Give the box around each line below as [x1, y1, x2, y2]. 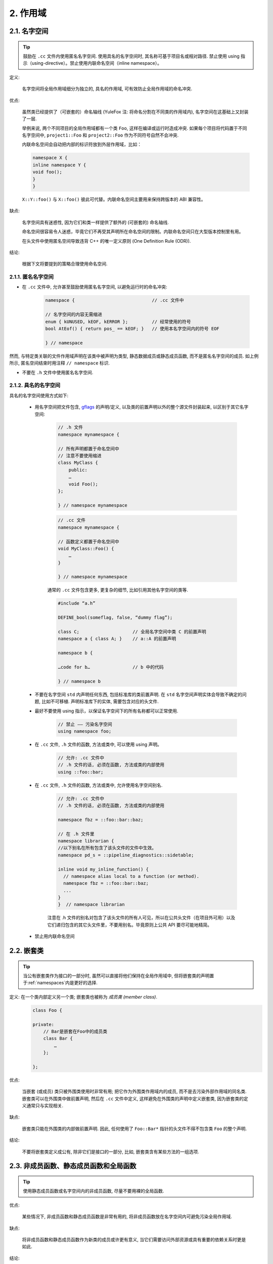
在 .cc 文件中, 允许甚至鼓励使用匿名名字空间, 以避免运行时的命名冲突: [22, 284, 168, 290]
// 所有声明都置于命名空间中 [58, 445, 119, 452]
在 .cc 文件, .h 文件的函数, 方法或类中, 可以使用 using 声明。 [34, 741, 162, 747]
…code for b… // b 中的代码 [58, 664, 164, 670]
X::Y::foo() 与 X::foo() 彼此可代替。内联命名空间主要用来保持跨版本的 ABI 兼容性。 [22, 196, 206, 202]
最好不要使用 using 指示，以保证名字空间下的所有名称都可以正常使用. [34, 708, 178, 714]
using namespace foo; [58, 728, 112, 734]
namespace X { [32, 155, 68, 161]
